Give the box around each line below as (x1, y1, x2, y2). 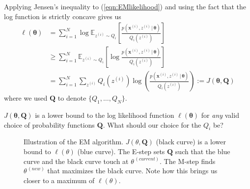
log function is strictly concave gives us (4, 11, 121, 21)
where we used (4, 93, 48, 103)
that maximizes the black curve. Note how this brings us (47, 165, 218, 176)
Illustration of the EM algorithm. (24, 136, 123, 147)
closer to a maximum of (24, 175, 95, 185)
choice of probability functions (4, 119, 95, 130)
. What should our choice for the (103, 119, 201, 130)
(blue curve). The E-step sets (77, 146, 165, 157)
